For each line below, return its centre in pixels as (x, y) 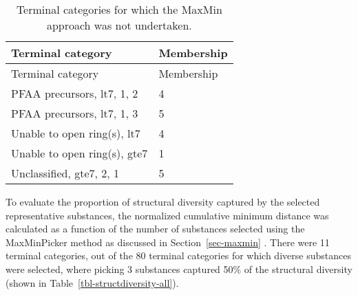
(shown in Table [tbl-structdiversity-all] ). (92, 282)
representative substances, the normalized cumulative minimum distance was (167, 215)
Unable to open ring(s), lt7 (76, 133)
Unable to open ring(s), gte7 (80, 153)
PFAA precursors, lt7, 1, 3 (75, 113)
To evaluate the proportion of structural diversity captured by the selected (163, 201)
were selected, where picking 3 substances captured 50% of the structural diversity (179, 269)
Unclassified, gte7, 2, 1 (65, 173)
